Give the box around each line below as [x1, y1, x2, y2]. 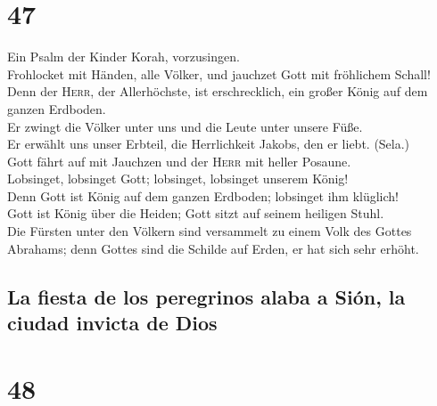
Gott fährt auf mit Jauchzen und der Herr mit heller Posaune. [7, 151, 351, 170]
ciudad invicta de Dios [7, 309, 218, 337]
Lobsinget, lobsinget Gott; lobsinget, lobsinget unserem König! [7, 169, 349, 188]
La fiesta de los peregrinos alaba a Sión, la [7, 282, 406, 310]
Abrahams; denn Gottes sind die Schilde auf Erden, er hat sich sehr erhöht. [7, 239, 419, 257]
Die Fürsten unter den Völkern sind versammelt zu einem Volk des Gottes [7, 222, 412, 240]
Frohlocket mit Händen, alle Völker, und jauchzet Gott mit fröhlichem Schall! [7, 64, 431, 83]
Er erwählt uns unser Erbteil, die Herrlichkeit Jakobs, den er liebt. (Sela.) [7, 134, 410, 153]
